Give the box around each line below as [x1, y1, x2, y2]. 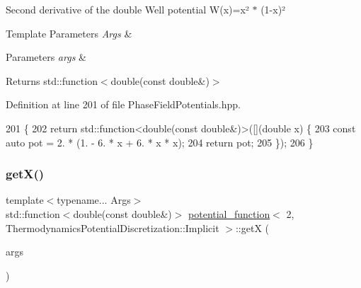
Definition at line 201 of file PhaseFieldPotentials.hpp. [6, 97, 241, 112]
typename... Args [57, 192, 131, 207]
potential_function [188, 206, 270, 221]
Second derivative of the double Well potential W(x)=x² [6, 2, 249, 16]
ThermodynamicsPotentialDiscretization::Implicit [6, 220, 219, 235]
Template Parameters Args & [6, 25, 132, 40]
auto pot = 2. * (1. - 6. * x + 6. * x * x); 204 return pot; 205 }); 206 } [6, 134, 314, 149]
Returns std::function [6, 73, 98, 88]
